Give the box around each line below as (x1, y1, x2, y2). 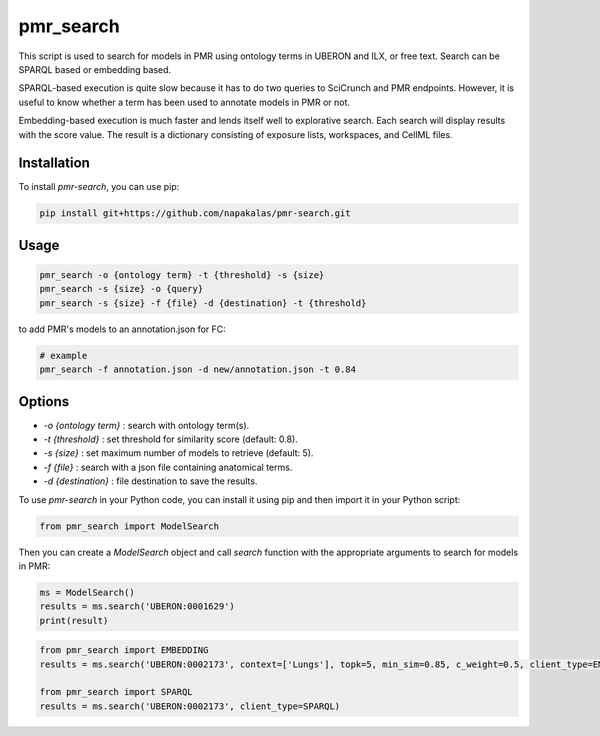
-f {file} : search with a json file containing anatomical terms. (43, 461, 293, 473)
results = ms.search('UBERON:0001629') (39, 601, 235, 612)
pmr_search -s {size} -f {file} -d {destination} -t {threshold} (39, 297, 367, 309)
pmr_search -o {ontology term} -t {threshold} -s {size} (39, 269, 325, 280)
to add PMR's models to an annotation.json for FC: (18, 323, 227, 335)
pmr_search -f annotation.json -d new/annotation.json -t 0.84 (39, 364, 357, 375)
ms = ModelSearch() (39, 586, 135, 598)
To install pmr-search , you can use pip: (18, 181, 180, 193)
